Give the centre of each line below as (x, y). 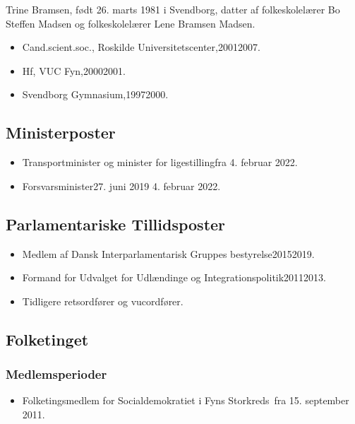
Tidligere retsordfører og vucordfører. (103, 301)
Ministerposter (61, 132)
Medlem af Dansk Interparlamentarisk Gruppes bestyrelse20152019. (168, 253)
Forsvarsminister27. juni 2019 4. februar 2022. (121, 185)
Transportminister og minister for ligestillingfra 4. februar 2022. (160, 162)
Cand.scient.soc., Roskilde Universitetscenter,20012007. (141, 47)
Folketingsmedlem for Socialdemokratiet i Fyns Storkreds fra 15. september (186, 400)
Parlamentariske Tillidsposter (116, 224)
